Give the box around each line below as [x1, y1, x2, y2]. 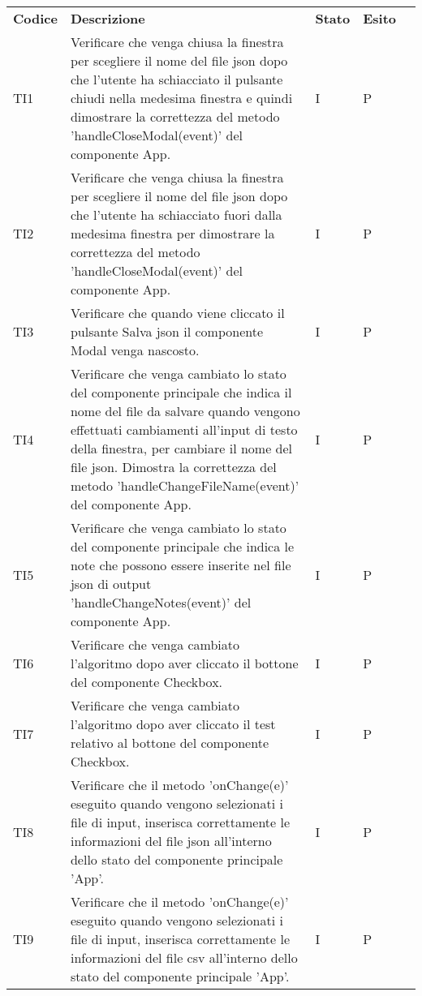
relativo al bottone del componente [70, 733, 269, 752]
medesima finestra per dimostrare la [70, 224, 275, 243]
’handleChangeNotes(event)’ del [70, 593, 252, 612]
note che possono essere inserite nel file [70, 556, 291, 574]
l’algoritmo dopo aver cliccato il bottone [70, 654, 299, 672]
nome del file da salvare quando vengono [70, 401, 300, 420]
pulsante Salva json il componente [70, 322, 264, 341]
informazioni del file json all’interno [70, 831, 272, 850]
